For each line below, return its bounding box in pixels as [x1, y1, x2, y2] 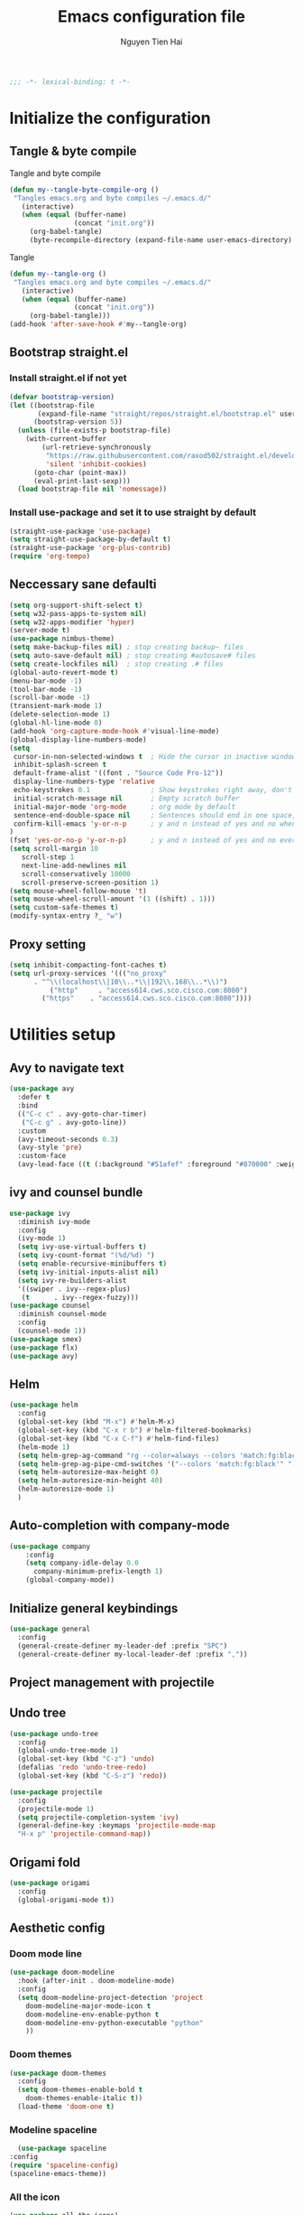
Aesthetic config [9, 1920, 106, 1935]
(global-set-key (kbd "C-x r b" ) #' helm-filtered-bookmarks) [17, 1425, 252, 1435]
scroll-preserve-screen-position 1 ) [21, 878, 160, 887]
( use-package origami [9, 1878, 91, 1887]
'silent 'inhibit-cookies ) [45, 459, 147, 469]
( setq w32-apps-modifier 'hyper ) [9, 617, 135, 627]
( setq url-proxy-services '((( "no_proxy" [9, 968, 168, 977]
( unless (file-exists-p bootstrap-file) [17, 426, 171, 435]
